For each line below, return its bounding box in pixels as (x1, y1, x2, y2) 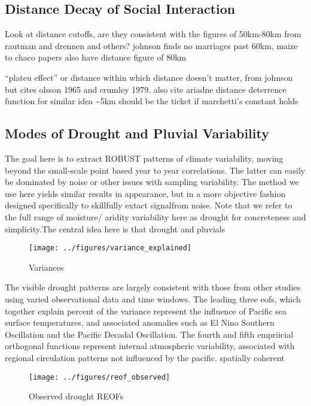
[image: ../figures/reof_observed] (29, 372, 170, 381)
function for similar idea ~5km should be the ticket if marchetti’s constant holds (5, 95, 298, 107)
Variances (29, 260, 64, 273)
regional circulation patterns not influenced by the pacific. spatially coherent (5, 351, 285, 363)
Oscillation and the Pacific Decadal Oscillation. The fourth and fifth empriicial (5, 328, 294, 340)
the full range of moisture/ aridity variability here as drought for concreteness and (5, 210, 306, 223)
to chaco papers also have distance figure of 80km (5, 51, 187, 63)
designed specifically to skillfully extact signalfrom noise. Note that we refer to (5, 199, 292, 211)
